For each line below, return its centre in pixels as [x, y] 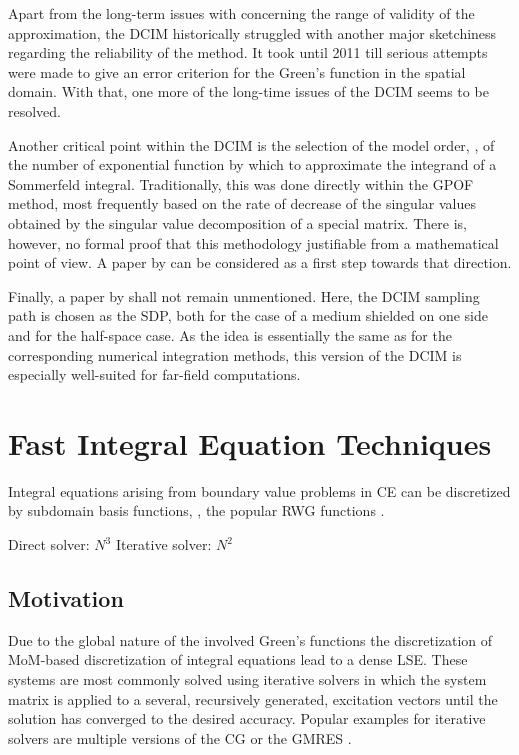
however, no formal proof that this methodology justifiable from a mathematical [253, 242]
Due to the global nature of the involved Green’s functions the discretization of [250, 639]
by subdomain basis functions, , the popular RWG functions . [196, 510]
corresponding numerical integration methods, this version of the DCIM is [235, 354]
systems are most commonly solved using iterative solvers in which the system [247, 678]
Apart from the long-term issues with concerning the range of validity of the [241, 13]
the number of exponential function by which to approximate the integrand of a [252, 164]
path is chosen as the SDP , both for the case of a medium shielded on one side [248, 315]
